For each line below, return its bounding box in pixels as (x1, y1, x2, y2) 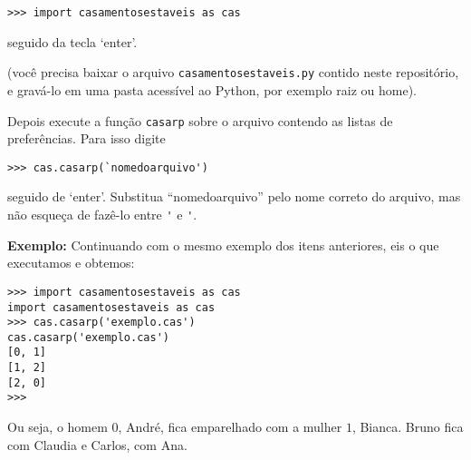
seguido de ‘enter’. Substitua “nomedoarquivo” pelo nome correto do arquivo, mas (7, 187, 461, 206)
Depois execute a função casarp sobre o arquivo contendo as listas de (7, 111, 393, 130)
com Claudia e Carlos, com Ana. (7, 435, 187, 454)
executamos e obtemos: (7, 253, 135, 272)
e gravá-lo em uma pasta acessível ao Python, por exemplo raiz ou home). (7, 80, 417, 99)
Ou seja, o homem (7, 417, 108, 436)
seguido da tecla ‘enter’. (7, 32, 138, 51)
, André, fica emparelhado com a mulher (118, 417, 342, 436)
